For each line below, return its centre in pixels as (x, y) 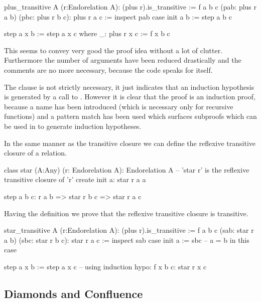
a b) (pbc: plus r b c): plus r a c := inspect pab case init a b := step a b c (118, 16)
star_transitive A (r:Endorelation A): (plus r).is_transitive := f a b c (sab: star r (129, 230)
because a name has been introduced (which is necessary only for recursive (119, 106)
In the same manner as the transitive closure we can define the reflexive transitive (130, 143)
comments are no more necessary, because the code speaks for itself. (108, 69)
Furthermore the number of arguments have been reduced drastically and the (123, 60)
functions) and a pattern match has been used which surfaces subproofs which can (130, 116)
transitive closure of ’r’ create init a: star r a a (75, 179)
